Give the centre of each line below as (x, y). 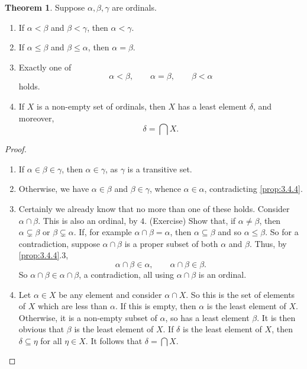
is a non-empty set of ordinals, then (101, 106)
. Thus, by (268, 243)
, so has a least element (207, 317)
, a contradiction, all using (127, 274)
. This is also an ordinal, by (88, 220)
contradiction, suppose (59, 243)
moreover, (36, 118)
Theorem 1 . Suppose (45, 7)
